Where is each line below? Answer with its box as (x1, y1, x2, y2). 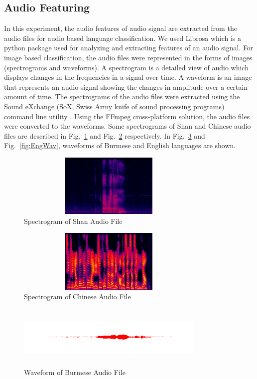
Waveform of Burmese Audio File (24, 367, 126, 378)
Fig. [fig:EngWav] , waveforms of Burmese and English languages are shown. (4, 140, 236, 151)
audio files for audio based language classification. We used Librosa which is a (4, 32, 242, 43)
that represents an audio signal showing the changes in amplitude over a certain (4, 81, 248, 92)
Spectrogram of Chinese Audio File (24, 291, 131, 302)
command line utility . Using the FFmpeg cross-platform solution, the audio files (4, 111, 250, 121)
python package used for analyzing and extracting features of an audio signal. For (4, 42, 254, 53)
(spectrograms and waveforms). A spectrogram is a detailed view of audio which (4, 62, 249, 72)
